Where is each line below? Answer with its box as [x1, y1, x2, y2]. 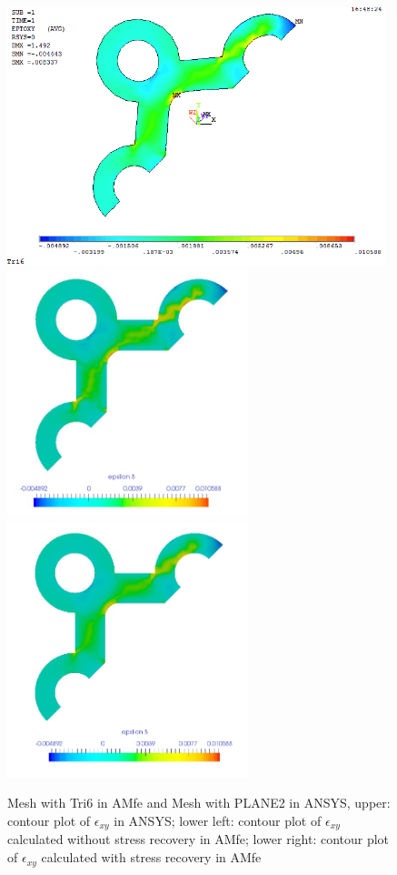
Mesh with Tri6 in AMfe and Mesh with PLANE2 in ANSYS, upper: [7, 793, 391, 812]
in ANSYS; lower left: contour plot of [114, 811, 322, 830]
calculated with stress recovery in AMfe [41, 848, 262, 867]
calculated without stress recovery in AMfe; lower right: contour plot [7, 830, 390, 849]
